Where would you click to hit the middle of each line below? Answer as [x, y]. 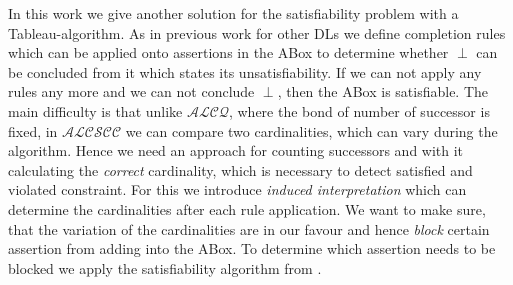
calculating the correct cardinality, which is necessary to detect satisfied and [240, 169]
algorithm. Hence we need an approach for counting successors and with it [236, 150]
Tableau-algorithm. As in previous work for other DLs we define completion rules [257, 32]
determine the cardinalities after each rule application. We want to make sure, [247, 208]
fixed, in [33, 130]
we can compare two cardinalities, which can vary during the [311, 130]
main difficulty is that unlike [95, 110]
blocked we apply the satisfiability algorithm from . [165, 267]
